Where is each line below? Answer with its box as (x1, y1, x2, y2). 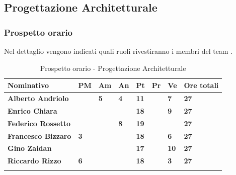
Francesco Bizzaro (8, 130, 71, 141)
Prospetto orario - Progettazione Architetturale (40, 62, 186, 73)
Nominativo (8, 80, 49, 91)
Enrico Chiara (8, 105, 57, 116)
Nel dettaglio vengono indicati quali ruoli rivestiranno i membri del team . (4, 46, 233, 56)
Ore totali (184, 80, 219, 91)
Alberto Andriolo (8, 93, 69, 104)
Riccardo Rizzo (8, 155, 61, 166)
